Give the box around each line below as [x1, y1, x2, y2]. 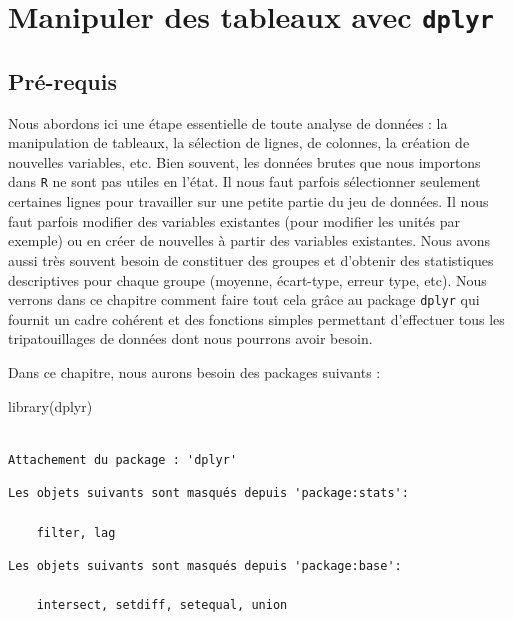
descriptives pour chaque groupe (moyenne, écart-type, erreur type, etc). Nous [8, 269, 487, 290]
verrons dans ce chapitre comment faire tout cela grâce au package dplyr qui [8, 289, 480, 310]
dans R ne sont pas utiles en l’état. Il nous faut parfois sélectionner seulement [8, 171, 481, 192]
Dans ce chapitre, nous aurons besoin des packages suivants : [8, 361, 381, 382]
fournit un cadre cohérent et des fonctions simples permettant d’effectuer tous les [8, 308, 505, 329]
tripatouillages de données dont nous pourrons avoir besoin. [8, 328, 373, 349]
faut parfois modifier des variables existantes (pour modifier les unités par [8, 210, 460, 231]
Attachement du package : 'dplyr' [8, 452, 238, 467]
